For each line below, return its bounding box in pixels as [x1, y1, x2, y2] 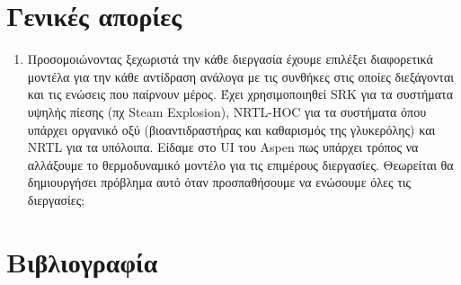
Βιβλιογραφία [6, 243, 158, 280]
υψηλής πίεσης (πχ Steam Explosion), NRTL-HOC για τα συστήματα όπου [27, 102, 427, 120]
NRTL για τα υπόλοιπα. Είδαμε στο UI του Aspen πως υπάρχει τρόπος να [27, 138, 419, 156]
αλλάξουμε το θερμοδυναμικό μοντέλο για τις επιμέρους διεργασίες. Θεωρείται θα [27, 155, 454, 174]
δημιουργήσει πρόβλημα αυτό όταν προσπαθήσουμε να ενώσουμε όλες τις [27, 173, 412, 191]
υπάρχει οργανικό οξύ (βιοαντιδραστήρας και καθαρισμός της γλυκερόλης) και [27, 120, 436, 138]
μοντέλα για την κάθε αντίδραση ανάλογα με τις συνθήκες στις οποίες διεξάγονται [27, 67, 455, 85]
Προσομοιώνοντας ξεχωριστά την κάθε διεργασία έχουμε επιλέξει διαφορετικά [27, 49, 433, 68]
